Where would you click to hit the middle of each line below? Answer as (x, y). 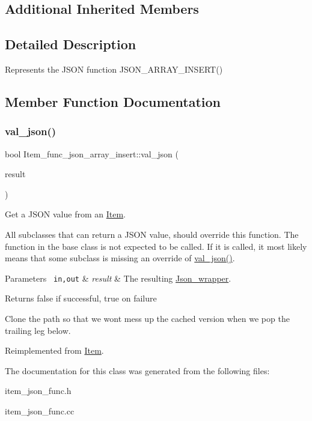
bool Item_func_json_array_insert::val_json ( (92, 153)
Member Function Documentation (113, 101)
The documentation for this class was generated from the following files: (137, 370)
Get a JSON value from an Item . (66, 214)
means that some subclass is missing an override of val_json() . (120, 258)
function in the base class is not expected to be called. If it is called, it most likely (156, 246)
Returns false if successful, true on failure (81, 298)
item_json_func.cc (40, 410)
